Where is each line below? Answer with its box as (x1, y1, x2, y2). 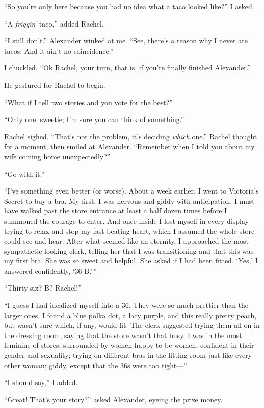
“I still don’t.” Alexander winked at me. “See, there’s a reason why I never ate (4, 35, 248, 46)
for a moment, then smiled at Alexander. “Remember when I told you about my (4, 141, 255, 152)
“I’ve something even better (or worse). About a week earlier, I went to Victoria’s (4, 185, 259, 196)
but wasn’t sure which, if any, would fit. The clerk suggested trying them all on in (4, 320, 260, 330)
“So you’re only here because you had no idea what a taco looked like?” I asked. (4, 1, 254, 11)
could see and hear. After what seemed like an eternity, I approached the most (4, 235, 249, 246)
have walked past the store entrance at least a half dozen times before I (4, 205, 227, 216)
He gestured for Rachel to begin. (4, 79, 105, 90)
